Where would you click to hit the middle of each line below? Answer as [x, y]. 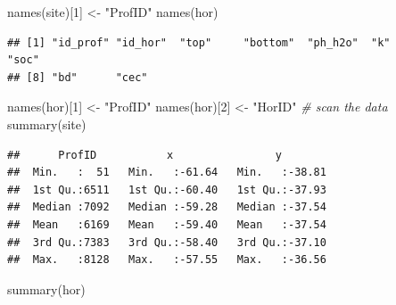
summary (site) [47, 124]
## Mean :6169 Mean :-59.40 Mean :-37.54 [167, 224]
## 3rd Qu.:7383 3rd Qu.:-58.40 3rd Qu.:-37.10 [167, 242]
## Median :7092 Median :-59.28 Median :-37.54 [167, 207]
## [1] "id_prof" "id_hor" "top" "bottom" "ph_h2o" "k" [199, 42]
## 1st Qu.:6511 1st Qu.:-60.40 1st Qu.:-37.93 [167, 190]
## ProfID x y [144, 155]
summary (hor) [46, 289]
